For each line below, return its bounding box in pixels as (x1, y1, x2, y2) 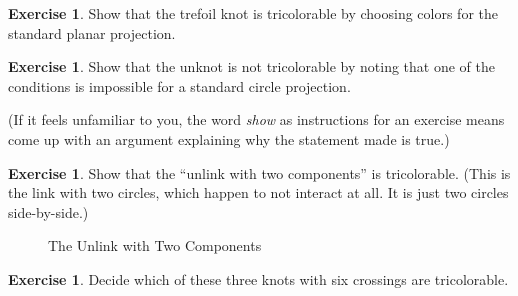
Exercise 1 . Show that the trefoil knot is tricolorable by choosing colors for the (8, 3, 498, 23)
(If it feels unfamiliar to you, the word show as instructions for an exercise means (8, 109, 505, 130)
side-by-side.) (8, 201, 89, 222)
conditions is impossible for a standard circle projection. (8, 75, 351, 96)
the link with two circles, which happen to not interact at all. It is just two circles (8, 182, 509, 203)
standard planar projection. (8, 22, 176, 43)
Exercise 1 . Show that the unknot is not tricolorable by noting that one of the (8, 56, 496, 77)
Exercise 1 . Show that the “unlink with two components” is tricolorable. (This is (8, 162, 511, 183)
